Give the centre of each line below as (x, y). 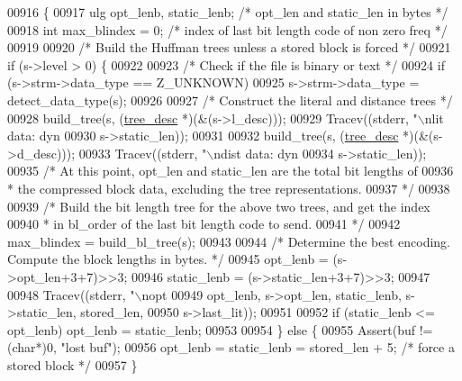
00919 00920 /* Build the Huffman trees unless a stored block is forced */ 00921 (229, 47)
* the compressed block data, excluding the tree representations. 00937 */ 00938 (229, 188)
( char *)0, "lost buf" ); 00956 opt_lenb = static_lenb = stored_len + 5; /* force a (231, 347)
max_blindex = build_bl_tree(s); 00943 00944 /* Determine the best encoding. (229, 241)
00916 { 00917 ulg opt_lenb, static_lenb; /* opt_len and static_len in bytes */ (228, 12)
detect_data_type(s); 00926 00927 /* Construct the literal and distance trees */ (230, 100)
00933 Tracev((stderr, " (143, 153)
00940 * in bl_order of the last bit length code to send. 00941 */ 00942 (204, 224)
